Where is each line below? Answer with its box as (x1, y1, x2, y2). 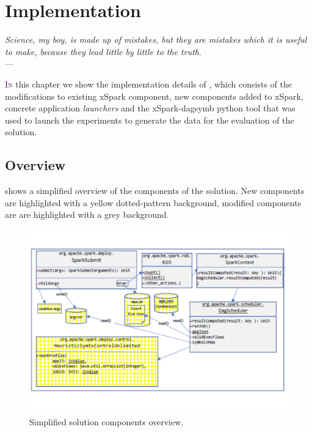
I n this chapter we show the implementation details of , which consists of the (5, 77, 292, 90)
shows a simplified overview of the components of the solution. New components (5, 184, 305, 197)
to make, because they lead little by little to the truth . (5, 45, 201, 58)
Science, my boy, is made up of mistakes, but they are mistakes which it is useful (5, 33, 307, 46)
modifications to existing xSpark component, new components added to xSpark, (5, 89, 303, 102)
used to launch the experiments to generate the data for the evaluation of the (5, 113, 294, 126)
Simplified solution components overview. (29, 415, 184, 428)
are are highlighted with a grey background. (5, 208, 169, 221)
